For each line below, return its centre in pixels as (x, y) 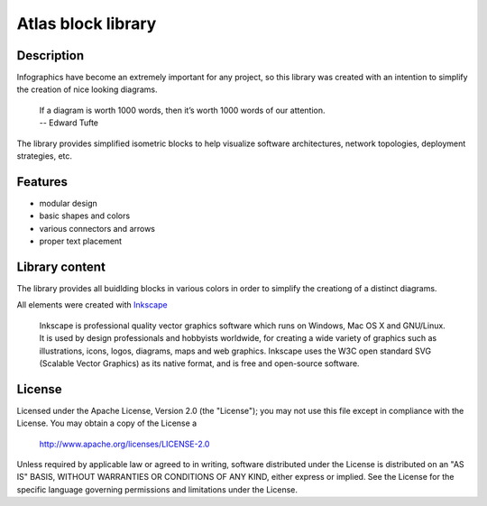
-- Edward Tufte (69, 123)
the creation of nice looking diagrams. (87, 89)
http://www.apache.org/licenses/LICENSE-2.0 (124, 444)
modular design (69, 203)
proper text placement (80, 241)
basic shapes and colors (85, 216)
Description (51, 55)
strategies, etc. (44, 156)
